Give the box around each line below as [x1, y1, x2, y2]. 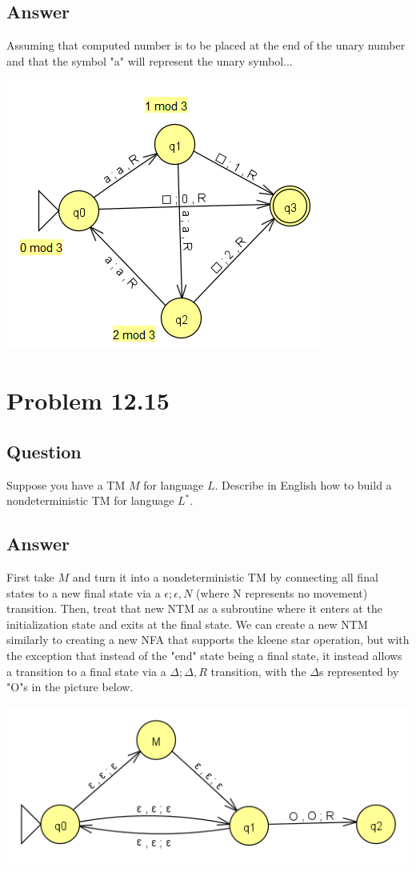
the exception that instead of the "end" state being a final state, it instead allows [6, 646, 402, 663]
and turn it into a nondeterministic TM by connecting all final [72, 568, 378, 585]
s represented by [318, 662, 399, 679]
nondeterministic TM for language [6, 492, 174, 509]
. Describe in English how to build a [214, 476, 392, 493]
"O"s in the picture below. [6, 678, 134, 695]
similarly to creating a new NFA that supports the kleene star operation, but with [6, 631, 410, 648]
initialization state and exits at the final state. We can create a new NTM [6, 615, 368, 632]
